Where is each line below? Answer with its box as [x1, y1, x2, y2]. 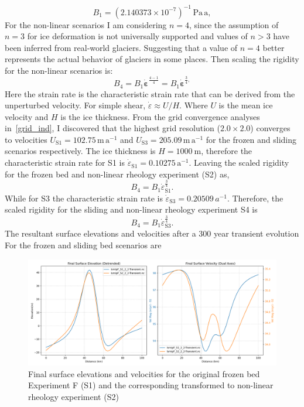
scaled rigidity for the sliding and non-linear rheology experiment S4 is [5, 203, 258, 216]
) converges [250, 122, 291, 134]
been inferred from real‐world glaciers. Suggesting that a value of [5, 41, 238, 53]
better [262, 41, 285, 53]
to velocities [5, 133, 47, 145]
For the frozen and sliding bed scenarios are [5, 238, 162, 251]
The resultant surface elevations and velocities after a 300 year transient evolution [5, 227, 299, 240]
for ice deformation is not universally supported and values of [27, 30, 248, 42]
